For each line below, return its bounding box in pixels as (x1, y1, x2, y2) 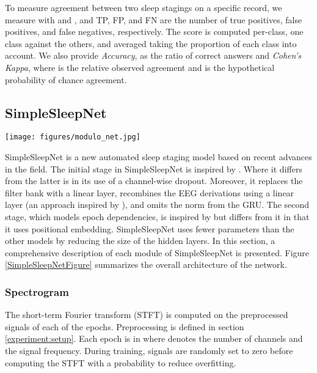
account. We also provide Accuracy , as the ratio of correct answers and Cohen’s (5, 49, 301, 62)
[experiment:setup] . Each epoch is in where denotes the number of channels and (5, 332, 303, 345)
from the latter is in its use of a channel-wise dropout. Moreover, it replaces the (5, 174, 303, 187)
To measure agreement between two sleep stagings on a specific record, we (5, 1, 282, 13)
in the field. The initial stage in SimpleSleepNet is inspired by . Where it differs (5, 162, 302, 175)
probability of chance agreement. (5, 73, 127, 86)
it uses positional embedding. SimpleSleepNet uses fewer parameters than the (5, 222, 294, 235)
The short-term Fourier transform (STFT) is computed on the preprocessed (5, 308, 288, 321)
